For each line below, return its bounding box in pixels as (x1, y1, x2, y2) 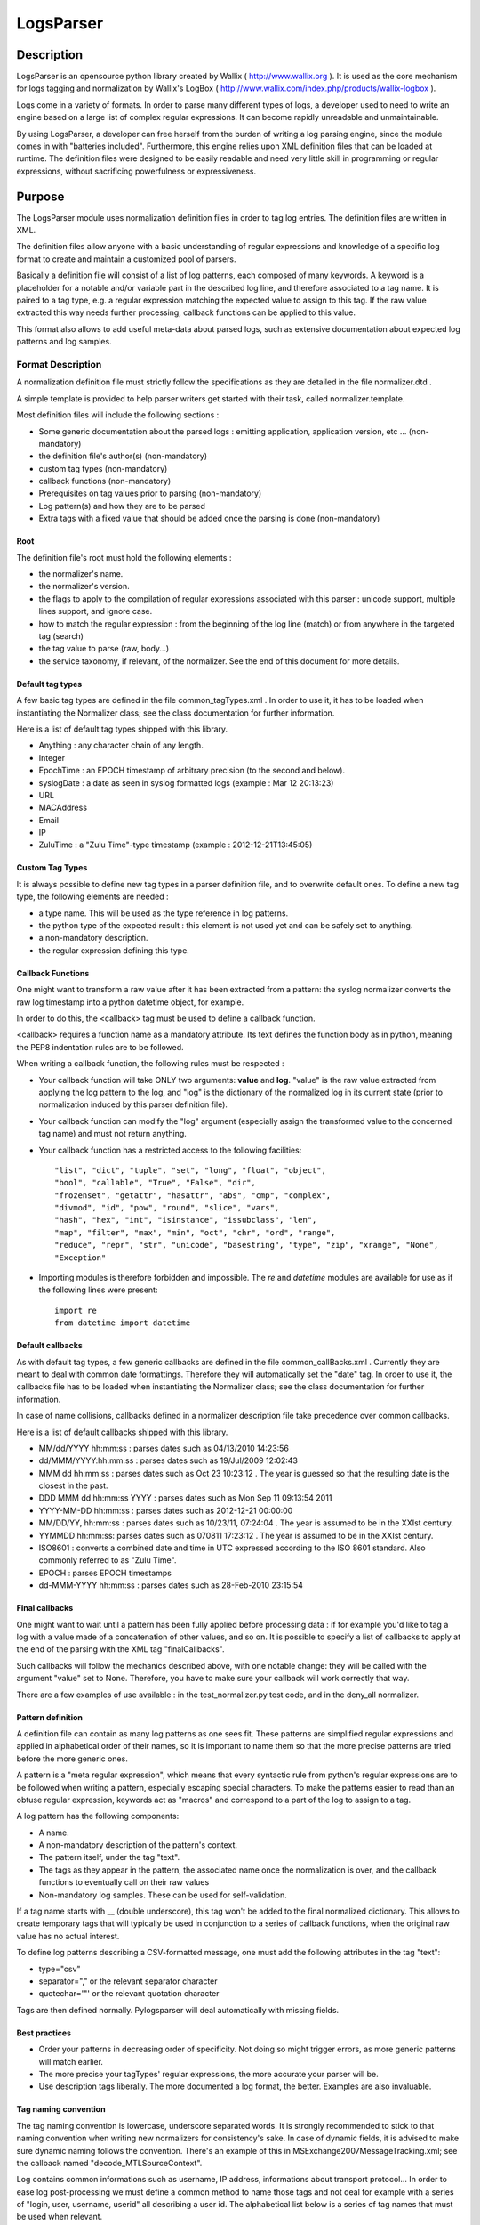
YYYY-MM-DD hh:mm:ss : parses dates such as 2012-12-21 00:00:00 (38, 1505, 293, 1516)
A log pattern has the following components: (16, 1811, 180, 1822)
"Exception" (54, 1252, 107, 1263)
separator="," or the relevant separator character (38, 1976, 218, 1986)
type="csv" (38, 1963, 81, 1974)
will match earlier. (38, 2056, 104, 2067)
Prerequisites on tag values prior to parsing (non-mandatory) (38, 488, 262, 498)
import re (54, 1305, 97, 1315)
